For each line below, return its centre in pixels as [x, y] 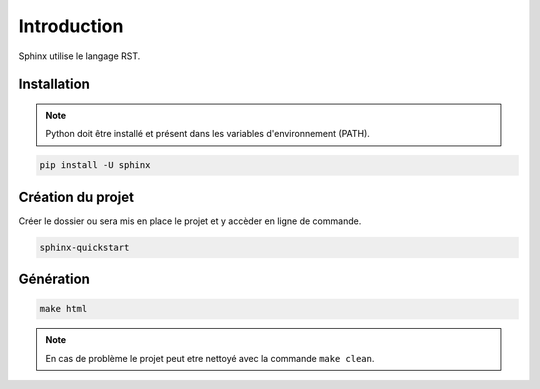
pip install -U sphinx [95, 165]
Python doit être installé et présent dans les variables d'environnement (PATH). [207, 134]
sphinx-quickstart [84, 247]
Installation [54, 84]
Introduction [71, 26]
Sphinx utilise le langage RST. [79, 56]
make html [63, 309]
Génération [54, 279]
